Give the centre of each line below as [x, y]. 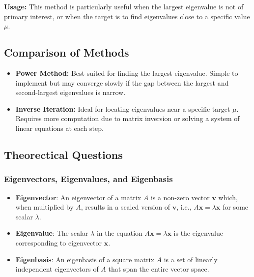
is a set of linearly [191, 259]
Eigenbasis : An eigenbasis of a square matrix [85, 259]
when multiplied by [44, 207]
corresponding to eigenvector [58, 242]
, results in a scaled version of [126, 207]
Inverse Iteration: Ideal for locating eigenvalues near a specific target [123, 108]
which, [228, 197]
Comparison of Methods [67, 52]
